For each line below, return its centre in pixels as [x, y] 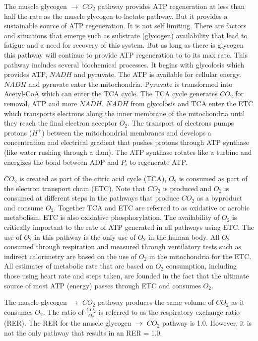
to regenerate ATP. [159, 162]
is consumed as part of [213, 178]
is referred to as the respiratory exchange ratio [169, 311]
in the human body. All [184, 237]
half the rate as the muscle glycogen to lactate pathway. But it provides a [116, 16]
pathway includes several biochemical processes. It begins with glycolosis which [124, 64]
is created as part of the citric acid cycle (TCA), [93, 178]
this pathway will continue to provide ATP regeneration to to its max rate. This [126, 54]
